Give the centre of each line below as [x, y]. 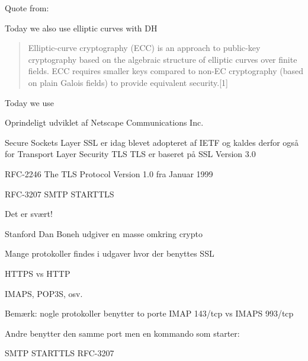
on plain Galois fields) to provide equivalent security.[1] [128, 82]
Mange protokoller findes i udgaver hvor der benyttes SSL [110, 253]
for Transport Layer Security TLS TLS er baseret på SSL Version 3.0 [130, 154]
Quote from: [27, 8]
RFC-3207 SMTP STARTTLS [60, 194]
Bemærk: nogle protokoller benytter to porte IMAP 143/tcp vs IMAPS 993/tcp [149, 313]
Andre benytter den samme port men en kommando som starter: [122, 333]
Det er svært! [29, 214]
